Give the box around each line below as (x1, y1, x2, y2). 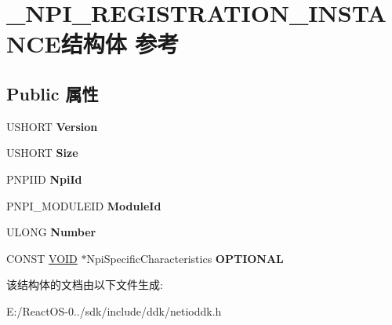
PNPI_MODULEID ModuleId (6, 197, 162, 214)
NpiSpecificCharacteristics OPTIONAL (86, 250, 284, 266)
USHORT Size (6, 144, 78, 161)
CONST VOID (6, 250, 78, 266)
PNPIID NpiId (6, 170, 82, 187)
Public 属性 (6, 81, 99, 105)
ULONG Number (6, 224, 96, 240)
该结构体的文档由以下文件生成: (6, 276, 163, 293)
